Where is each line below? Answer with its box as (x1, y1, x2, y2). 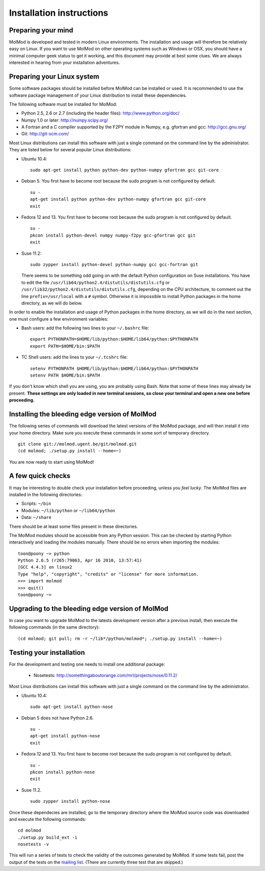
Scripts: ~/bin (21, 501, 52, 507)
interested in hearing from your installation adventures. (9, 59, 120, 66)
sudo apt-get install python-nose (30, 704, 113, 709)
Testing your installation (9, 648, 85, 656)
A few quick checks (9, 472, 71, 480)
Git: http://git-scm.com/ (21, 131, 69, 137)
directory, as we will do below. (21, 300, 83, 306)
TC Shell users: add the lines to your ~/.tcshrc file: (21, 354, 128, 360)
